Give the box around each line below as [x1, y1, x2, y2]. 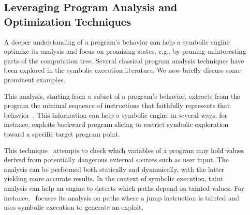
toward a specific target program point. [4, 128, 120, 138]
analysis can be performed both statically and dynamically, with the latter [4, 164, 224, 174]
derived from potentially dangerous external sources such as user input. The [4, 154, 229, 165]
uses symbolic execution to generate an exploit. [4, 202, 144, 212]
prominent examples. [4, 74, 65, 84]
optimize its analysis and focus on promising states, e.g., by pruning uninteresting [4, 46, 246, 56]
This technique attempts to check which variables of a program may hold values [4, 145, 244, 155]
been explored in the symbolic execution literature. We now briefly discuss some [4, 65, 241, 75]
